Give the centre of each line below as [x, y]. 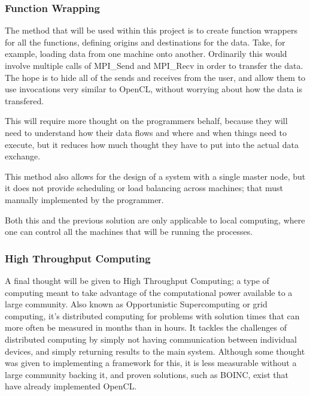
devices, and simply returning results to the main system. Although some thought [155, 351]
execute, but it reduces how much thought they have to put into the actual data [152, 144]
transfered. [25, 100]
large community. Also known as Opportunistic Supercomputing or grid [136, 304]
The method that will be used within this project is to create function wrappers [151, 30]
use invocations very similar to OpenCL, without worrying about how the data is [154, 89]
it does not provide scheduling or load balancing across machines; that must [144, 188]
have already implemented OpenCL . [71, 386]
